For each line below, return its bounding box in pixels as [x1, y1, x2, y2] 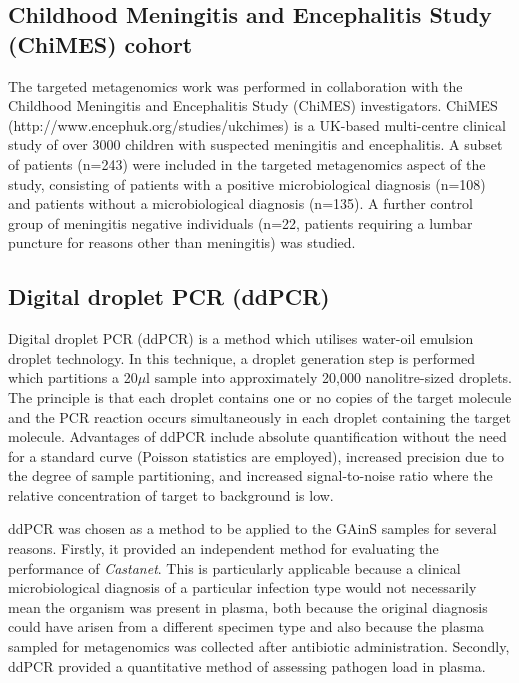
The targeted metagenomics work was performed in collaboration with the [8, 75, 463, 96]
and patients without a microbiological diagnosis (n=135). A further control [8, 193, 473, 214]
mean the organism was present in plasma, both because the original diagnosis [8, 596, 488, 617]
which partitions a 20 [8, 367, 138, 388]
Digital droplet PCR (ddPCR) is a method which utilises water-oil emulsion [8, 328, 474, 349]
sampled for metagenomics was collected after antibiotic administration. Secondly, [8, 636, 510, 657]
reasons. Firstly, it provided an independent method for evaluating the [8, 538, 439, 559]
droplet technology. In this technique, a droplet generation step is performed [8, 347, 476, 368]
